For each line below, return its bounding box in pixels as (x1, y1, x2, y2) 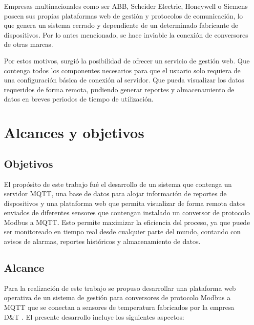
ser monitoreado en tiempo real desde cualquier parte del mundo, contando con (4, 226, 241, 237)
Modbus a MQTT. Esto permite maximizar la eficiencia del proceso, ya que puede (4, 217, 250, 227)
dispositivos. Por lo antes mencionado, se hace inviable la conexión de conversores (4, 29, 248, 40)
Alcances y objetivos (4, 122, 145, 142)
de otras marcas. (4, 39, 53, 49)
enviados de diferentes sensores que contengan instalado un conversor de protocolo (4, 207, 250, 218)
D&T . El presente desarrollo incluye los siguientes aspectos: (4, 311, 184, 322)
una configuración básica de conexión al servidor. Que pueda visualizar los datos (4, 75, 244, 85)
